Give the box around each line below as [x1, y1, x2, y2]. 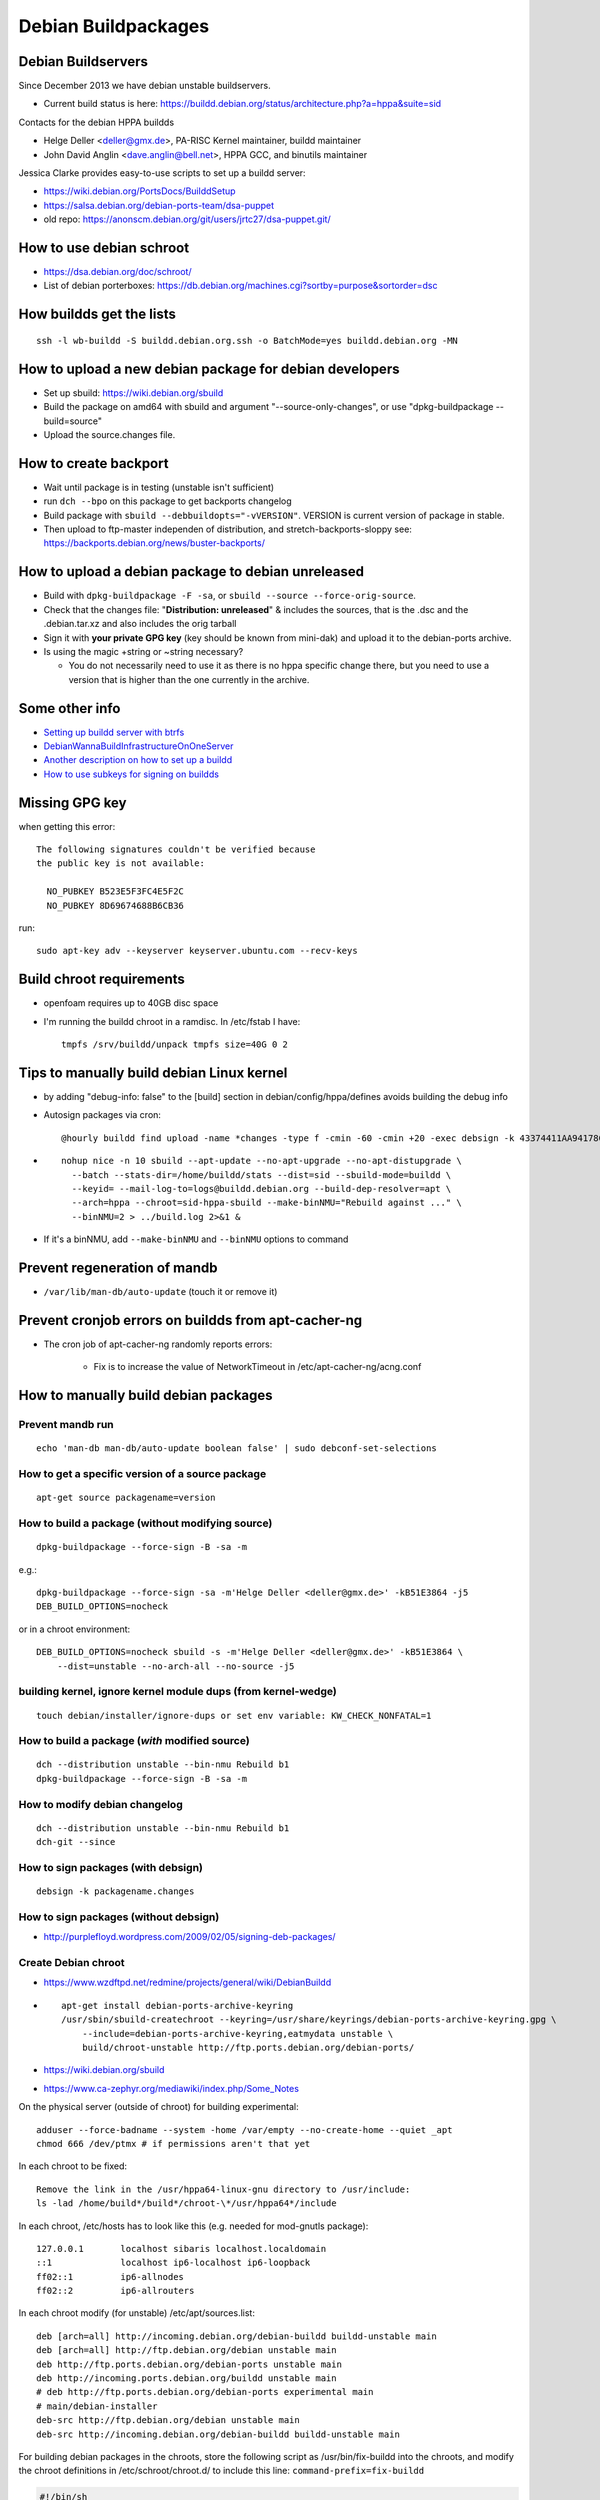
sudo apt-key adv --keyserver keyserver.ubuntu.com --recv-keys [36, 945, 359, 957]
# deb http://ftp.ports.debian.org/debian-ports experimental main [36, 2386, 374, 2398]
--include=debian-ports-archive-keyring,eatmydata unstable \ [81, 2028, 394, 2039]
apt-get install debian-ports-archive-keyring [61, 2000, 294, 2011]
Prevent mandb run [18, 1418, 114, 1432]
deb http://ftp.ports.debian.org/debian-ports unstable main [36, 2358, 342, 2370]
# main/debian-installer [36, 2400, 158, 2412]
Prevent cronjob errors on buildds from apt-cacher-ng [18, 1311, 363, 1329]
